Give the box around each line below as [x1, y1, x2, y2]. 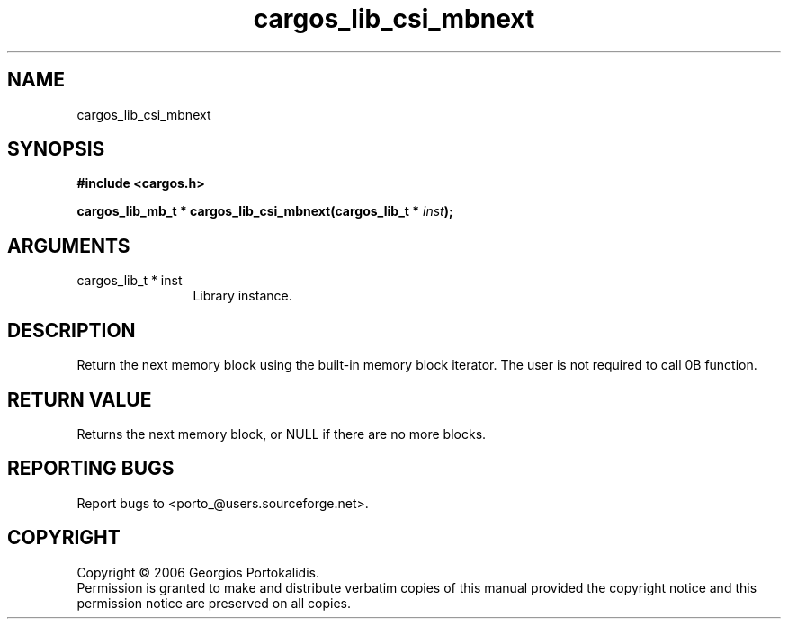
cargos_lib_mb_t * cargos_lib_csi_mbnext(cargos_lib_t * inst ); [76, 203, 453, 219]
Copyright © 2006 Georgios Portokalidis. [76, 564, 319, 580]
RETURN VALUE [7, 388, 152, 411]
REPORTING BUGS [7, 457, 175, 480]
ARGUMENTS [7, 234, 130, 257]
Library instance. [193, 288, 292, 304]
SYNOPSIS [7, 138, 105, 161]
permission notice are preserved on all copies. [76, 595, 351, 611]
